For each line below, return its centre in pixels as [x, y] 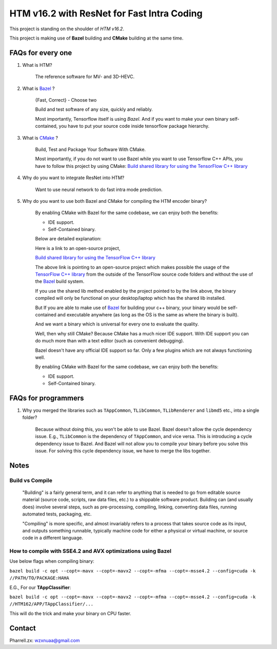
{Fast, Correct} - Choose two [66, 100]
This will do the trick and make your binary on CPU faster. [70, 613]
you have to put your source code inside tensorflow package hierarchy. [134, 126]
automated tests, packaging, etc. [57, 514]
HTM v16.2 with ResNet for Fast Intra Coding [106, 13]
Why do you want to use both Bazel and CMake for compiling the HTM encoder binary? [115, 201]
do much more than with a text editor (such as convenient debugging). [110, 341]
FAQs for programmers [47, 398]
